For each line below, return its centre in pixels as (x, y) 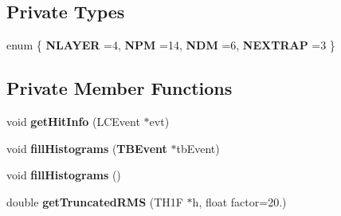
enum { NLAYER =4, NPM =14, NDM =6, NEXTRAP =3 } (171, 45)
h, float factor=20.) (239, 201)
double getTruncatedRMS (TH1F (95, 201)
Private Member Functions (120, 88)
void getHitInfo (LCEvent (73, 121)
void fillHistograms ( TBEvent (87, 148)
